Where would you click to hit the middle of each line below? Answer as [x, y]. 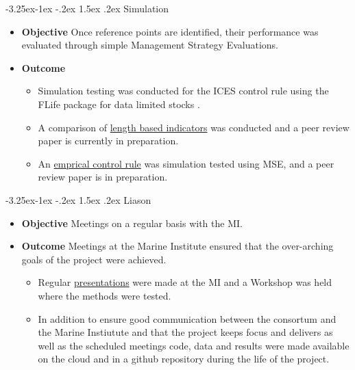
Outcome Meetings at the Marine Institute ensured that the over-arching [177, 246]
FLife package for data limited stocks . [119, 104]
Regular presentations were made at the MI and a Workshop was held [185, 282]
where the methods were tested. [105, 295]
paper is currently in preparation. [108, 141]
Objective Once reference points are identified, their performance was [170, 31]
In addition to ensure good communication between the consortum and [187, 318]
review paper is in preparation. [103, 177]
